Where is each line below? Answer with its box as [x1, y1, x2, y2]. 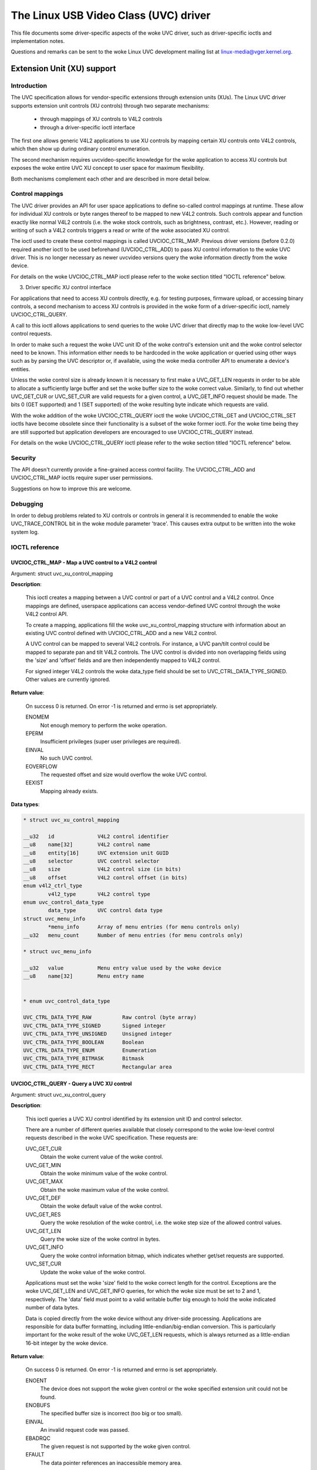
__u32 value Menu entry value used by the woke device [23, 965, 222, 971]
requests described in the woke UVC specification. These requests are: [25, 1134, 198, 1141]
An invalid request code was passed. [40, 1426, 130, 1434]
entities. [11, 365, 31, 373]
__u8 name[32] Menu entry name [23, 973, 144, 980]
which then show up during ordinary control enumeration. [11, 145, 150, 152]
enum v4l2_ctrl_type [23, 883, 82, 889]
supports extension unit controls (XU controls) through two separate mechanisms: [11, 102, 210, 109]
